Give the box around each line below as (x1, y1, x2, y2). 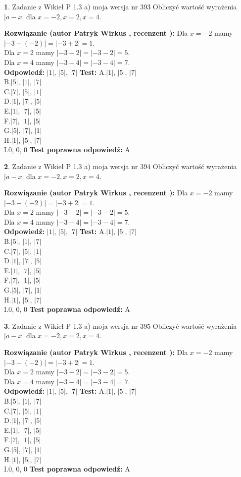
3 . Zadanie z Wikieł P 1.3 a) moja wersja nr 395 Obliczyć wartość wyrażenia (4, 320, 237, 331)
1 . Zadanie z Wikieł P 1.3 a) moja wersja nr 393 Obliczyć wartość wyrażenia (4, 1, 237, 11)
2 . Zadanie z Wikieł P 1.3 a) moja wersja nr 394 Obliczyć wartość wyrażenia (4, 161, 237, 171)
